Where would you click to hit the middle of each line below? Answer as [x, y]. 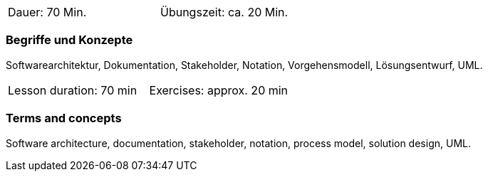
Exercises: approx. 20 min [219, 90]
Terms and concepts [64, 118]
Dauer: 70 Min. [47, 12]
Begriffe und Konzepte [69, 40]
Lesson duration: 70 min [73, 90]
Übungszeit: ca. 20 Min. [224, 12]
